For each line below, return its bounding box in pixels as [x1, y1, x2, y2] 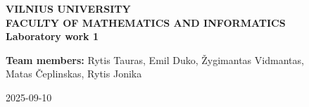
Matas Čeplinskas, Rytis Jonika [6, 66, 142, 81]
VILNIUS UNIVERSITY [6, 1, 131, 15]
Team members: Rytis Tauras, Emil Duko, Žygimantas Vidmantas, [6, 52, 304, 67]
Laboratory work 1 [6, 29, 99, 44]
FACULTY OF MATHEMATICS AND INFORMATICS [6, 15, 286, 30]
